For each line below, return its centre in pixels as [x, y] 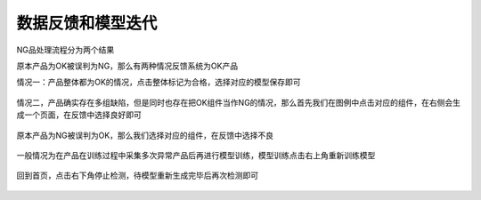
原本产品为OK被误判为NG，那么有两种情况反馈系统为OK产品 [127, 66]
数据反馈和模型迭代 [87, 23]
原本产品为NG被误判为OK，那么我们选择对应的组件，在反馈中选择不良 [145, 135]
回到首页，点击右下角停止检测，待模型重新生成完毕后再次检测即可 [137, 176]
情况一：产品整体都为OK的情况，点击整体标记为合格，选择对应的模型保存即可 [159, 82]
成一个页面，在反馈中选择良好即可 [79, 115]
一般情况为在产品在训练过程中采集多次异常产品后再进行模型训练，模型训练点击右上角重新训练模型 [196, 155]
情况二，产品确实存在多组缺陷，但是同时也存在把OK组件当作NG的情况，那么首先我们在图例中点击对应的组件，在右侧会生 [239, 102]
